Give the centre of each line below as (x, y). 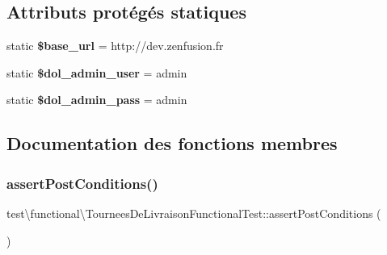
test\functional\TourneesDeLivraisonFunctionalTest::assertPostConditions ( (194, 213)
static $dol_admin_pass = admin (97, 100)
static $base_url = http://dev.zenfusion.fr (115, 46)
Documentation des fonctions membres (172, 143)
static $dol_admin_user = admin (97, 72)
